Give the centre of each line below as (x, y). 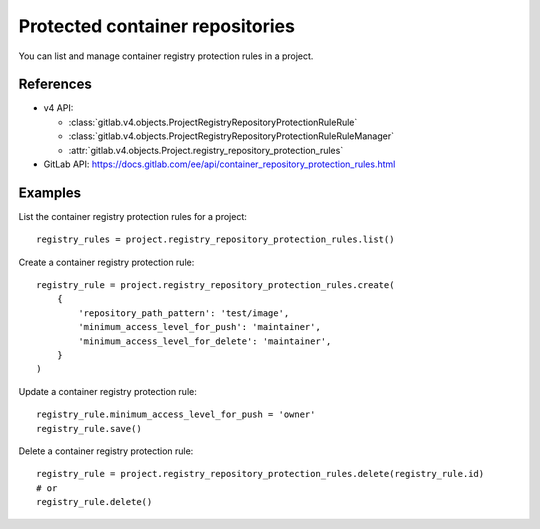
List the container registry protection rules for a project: (132, 216)
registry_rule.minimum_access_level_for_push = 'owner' (176, 414)
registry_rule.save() (89, 428)
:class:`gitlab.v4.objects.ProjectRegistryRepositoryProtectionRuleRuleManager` (231, 136)
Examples (50, 192)
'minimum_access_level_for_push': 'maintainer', (200, 327)
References (55, 84)
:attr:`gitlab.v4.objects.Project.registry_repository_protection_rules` (206, 150)
